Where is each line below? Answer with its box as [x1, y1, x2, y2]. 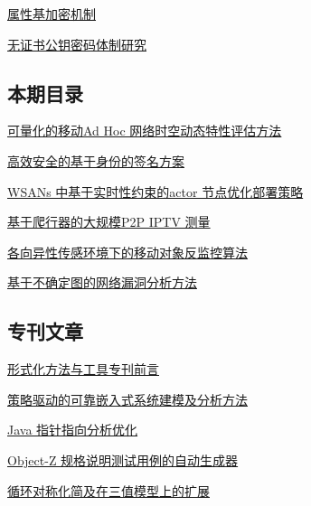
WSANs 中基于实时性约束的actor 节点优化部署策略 [7, 182, 304, 201]
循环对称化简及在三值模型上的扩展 [7, 481, 210, 500]
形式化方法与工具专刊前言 [7, 360, 159, 379]
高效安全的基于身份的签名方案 [7, 151, 184, 170]
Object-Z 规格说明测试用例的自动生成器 [7, 450, 239, 469]
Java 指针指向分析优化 [7, 420, 138, 439]
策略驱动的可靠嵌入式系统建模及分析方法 [7, 389, 248, 408]
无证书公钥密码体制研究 [7, 34, 146, 53]
